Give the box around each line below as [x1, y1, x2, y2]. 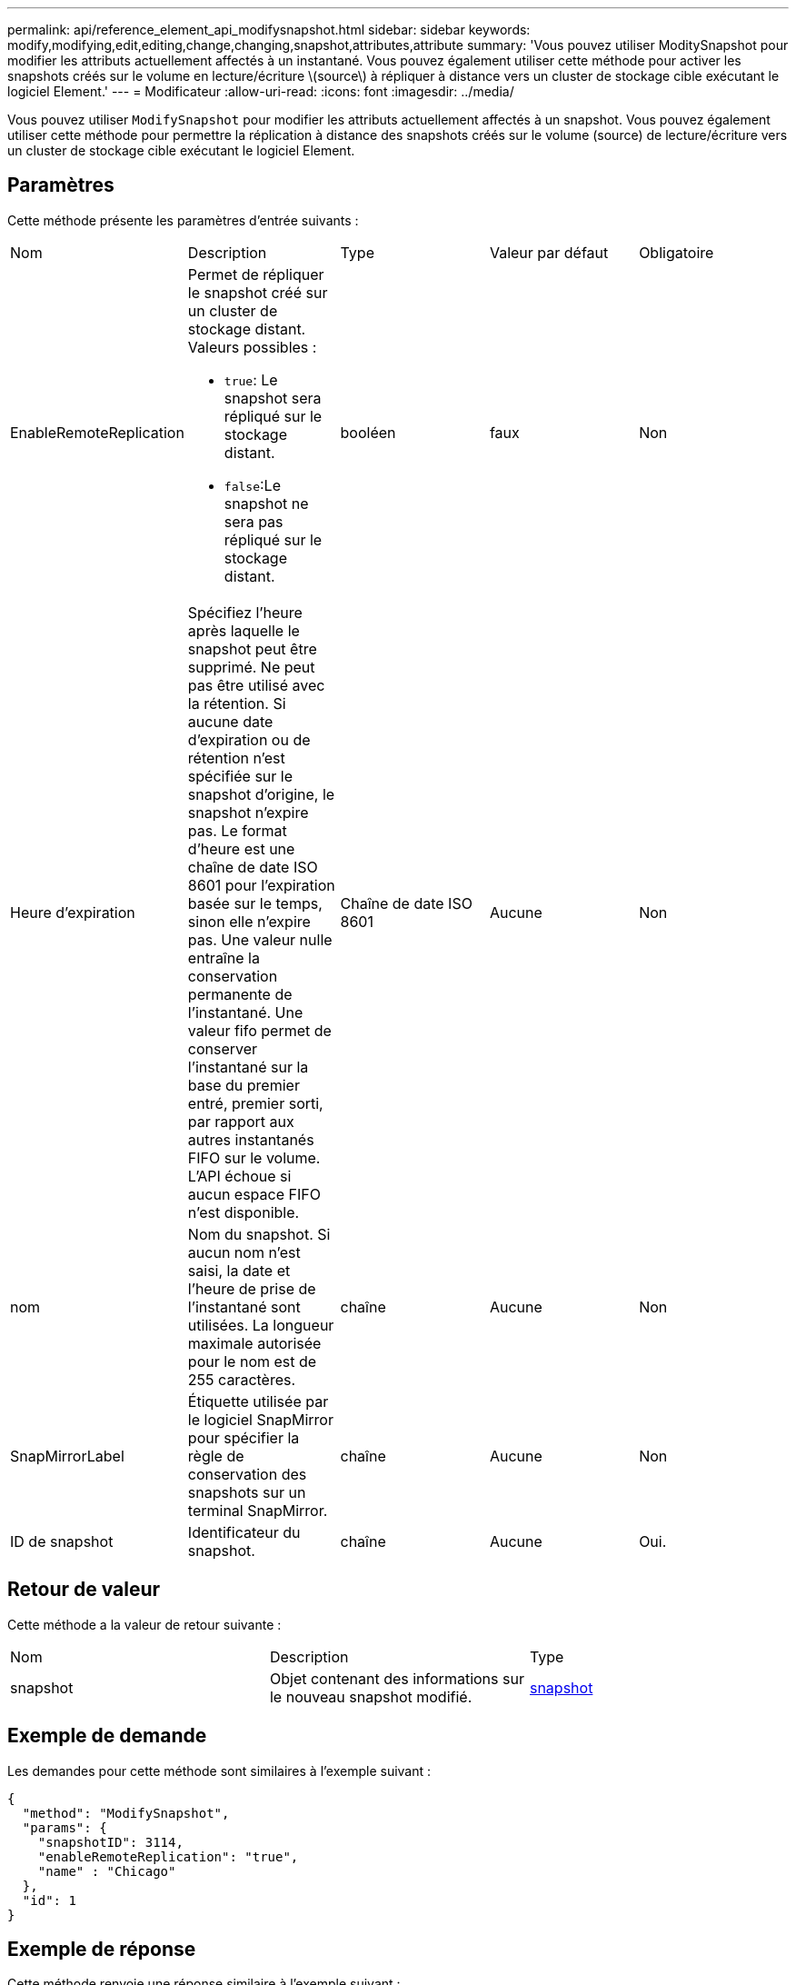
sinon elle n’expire [187, 912, 311, 931]
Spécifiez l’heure [187, 603, 303, 622]
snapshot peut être [187, 639, 317, 658]
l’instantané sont [187, 1297, 301, 1316]
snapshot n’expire [187, 803, 309, 822]
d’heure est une [187, 839, 295, 858]
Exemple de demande [7, 1724, 207, 1748]
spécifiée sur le [187, 766, 294, 785]
